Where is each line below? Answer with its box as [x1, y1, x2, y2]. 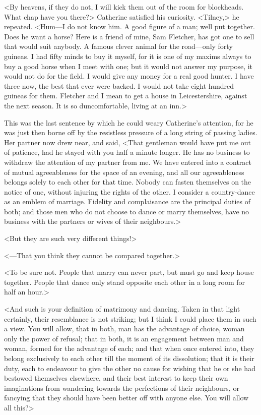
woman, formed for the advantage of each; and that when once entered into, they [4, 343, 254, 353]
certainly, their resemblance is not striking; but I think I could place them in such [4, 313, 256, 324]
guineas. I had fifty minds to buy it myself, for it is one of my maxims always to [4, 50, 251, 61]
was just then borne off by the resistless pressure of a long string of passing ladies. [4, 127, 257, 138]
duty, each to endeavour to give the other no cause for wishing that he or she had [4, 363, 255, 373]
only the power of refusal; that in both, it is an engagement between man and [4, 333, 244, 343]
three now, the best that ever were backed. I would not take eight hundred [4, 80, 234, 91]
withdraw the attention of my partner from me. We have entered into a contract [4, 156, 251, 167]
